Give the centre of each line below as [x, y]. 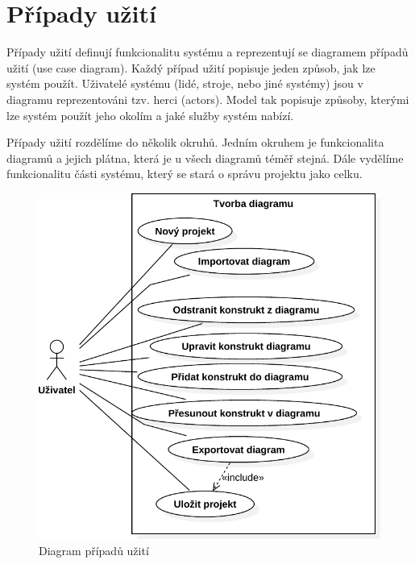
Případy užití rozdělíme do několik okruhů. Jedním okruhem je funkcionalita [195, 142]
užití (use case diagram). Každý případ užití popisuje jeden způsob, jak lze [191, 67]
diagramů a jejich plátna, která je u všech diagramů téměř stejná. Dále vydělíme [205, 158]
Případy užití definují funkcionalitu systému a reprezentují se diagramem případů [207, 52]
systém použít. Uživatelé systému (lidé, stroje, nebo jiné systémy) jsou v [185, 83]
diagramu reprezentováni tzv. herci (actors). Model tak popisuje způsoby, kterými [208, 99]
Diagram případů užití [94, 550]
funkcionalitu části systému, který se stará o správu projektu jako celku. [185, 174]
